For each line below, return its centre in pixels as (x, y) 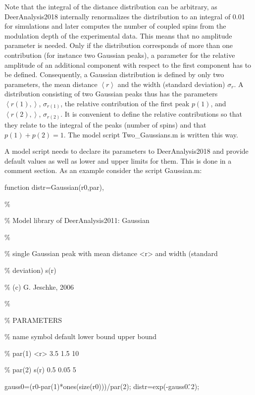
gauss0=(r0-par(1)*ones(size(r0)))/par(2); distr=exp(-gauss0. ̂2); (102, 386)
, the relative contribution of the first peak (125, 103)
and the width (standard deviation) (171, 84)
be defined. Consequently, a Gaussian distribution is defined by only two (114, 74)
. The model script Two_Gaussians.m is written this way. (151, 134)
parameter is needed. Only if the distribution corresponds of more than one (119, 45)
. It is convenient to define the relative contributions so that (151, 114)
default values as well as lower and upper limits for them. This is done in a (118, 160)
